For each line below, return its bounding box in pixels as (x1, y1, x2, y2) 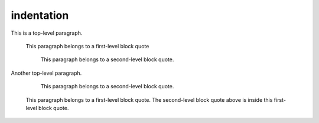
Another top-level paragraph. (11, 69, 82, 77)
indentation (11, 9, 69, 22)
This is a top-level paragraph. (11, 29, 83, 36)
